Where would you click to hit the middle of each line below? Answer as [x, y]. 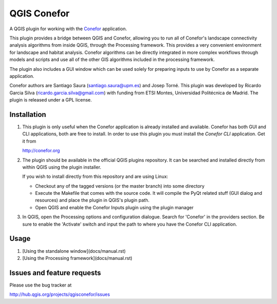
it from [29, 141]
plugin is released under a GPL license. [51, 100]
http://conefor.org [41, 151]
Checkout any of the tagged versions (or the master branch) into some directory [120, 186]
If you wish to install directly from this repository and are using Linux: [95, 176]
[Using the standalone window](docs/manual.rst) [74, 251]
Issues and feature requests [55, 272]
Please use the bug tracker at [41, 285]
